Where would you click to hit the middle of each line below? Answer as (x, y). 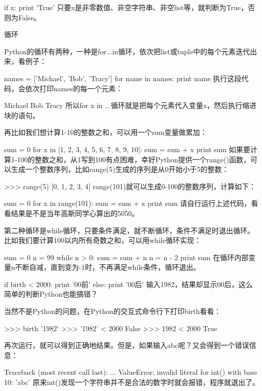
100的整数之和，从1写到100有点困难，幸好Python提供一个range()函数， (134, 159)
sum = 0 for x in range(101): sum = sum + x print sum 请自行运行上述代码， (128, 203)
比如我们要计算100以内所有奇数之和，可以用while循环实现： (103, 240)
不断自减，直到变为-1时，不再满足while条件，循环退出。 (108, 267)
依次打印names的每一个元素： (74, 88)
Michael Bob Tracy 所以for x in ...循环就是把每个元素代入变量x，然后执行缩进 (130, 105)
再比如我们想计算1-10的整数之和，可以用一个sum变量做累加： (106, 132)
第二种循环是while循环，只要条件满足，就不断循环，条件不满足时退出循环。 (129, 230)
